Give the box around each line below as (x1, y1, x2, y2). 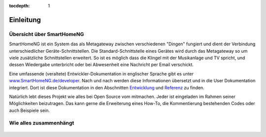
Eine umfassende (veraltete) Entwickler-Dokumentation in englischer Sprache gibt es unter (9, 70, 194, 76)
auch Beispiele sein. (9, 107, 50, 113)
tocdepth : (9, 3, 30, 8)
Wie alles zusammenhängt (9, 120, 74, 127)
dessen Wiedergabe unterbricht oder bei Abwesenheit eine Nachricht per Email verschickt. (9, 62, 194, 68)
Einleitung (9, 15, 41, 24)
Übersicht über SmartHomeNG (9, 31, 84, 37)
